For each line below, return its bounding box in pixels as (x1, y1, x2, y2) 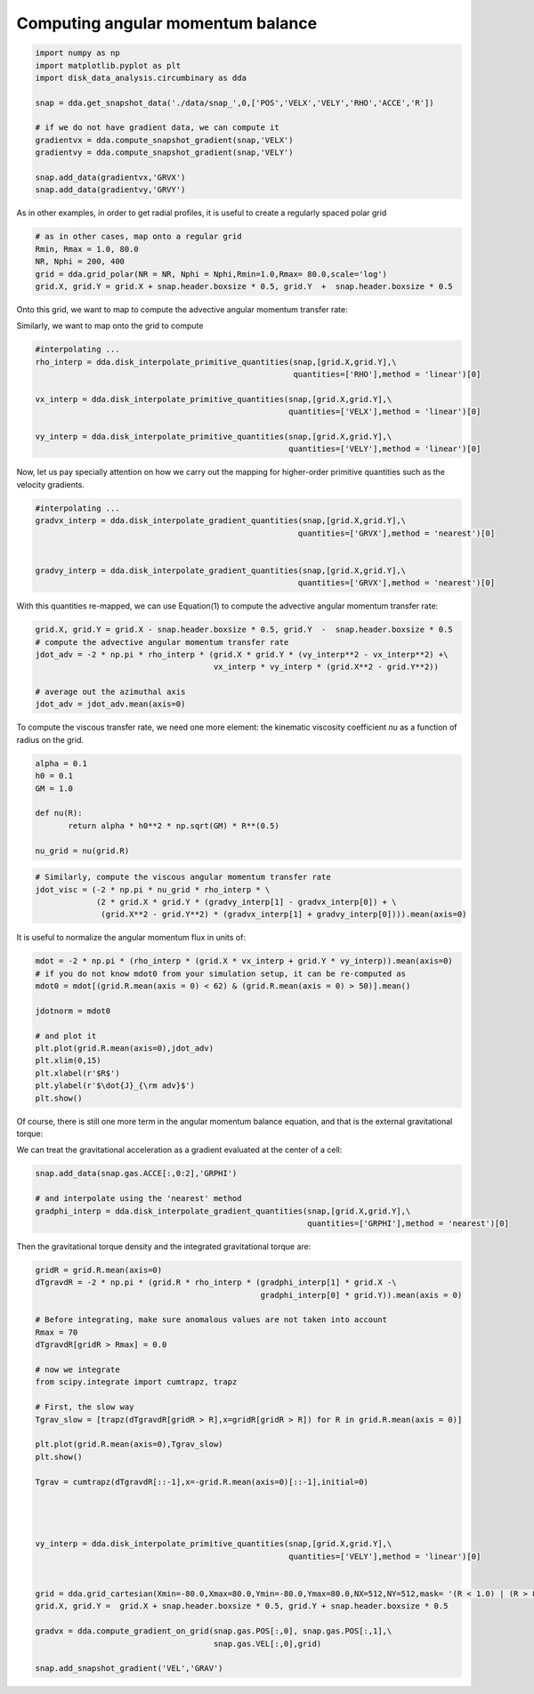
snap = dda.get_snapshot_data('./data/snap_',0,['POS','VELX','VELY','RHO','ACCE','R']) (35, 98, 435, 108)
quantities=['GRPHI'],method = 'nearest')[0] (307, 1218, 509, 1228)
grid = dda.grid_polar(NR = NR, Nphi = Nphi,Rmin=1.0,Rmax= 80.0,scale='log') (35, 269, 387, 279)
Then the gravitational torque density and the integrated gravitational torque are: (16, 1241, 311, 1252)
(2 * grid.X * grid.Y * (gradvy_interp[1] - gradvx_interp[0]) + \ (96, 897, 397, 907)
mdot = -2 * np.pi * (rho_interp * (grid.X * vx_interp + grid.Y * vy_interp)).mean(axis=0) (35, 956, 453, 966)
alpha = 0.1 (35, 758, 88, 769)
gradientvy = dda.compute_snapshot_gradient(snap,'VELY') (35, 148, 294, 157)
